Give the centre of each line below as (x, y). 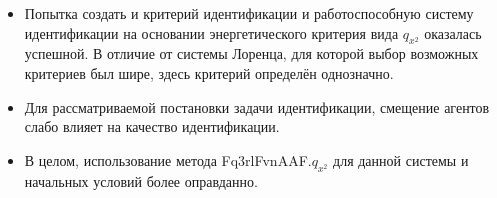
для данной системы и (401, 159)
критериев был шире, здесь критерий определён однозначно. (209, 72)
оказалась (453, 32)
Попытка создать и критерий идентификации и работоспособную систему (249, 13)
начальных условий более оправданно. (141, 180)
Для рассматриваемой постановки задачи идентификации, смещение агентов (257, 106)
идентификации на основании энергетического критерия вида (211, 32)
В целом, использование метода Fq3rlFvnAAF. (168, 159)
